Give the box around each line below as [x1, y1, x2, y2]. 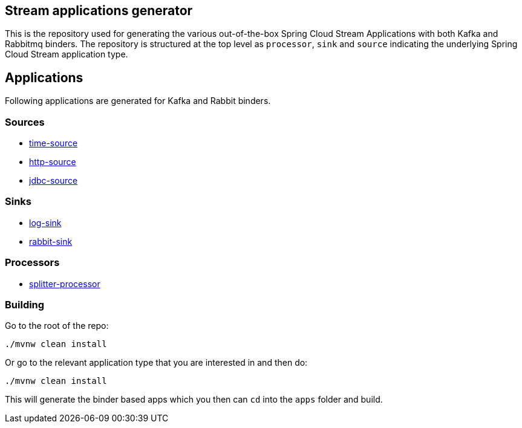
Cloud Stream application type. [5, 49, 128, 60]
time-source [29, 138, 78, 149]
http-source [29, 157, 76, 167]
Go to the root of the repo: [5, 320, 109, 331]
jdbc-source [29, 175, 78, 186]
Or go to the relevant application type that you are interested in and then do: [5, 357, 308, 368]
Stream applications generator [5, 3, 193, 18]
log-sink [29, 217, 62, 228]
